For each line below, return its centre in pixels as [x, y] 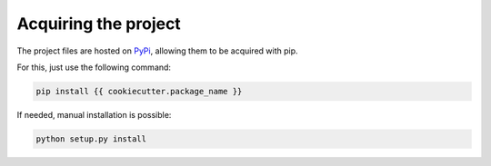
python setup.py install [91, 139]
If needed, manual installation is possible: [94, 114]
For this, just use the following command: [94, 67]
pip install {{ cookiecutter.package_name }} [139, 91]
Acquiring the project [99, 24]
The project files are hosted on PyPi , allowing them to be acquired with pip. [158, 51]
